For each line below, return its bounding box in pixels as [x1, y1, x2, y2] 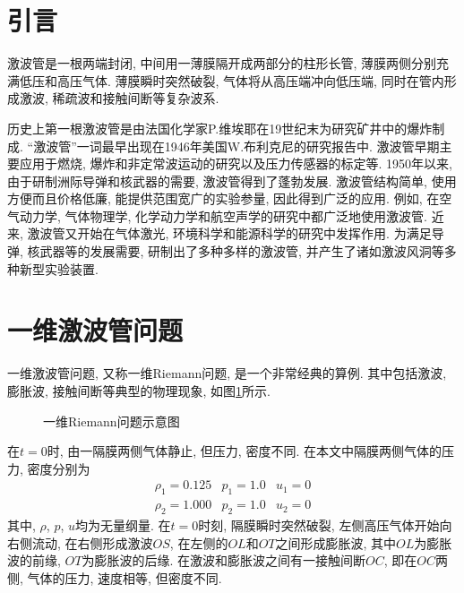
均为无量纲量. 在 [75, 516, 171, 534]
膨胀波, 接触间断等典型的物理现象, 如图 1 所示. [7, 381, 271, 400]
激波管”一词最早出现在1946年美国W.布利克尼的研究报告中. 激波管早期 [33, 136, 440, 155]
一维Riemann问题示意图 [43, 411, 180, 430]
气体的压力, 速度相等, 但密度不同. [27, 568, 222, 587]
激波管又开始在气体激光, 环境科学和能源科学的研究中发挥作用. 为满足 [27, 224, 432, 243]
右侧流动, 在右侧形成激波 [7, 533, 153, 552]
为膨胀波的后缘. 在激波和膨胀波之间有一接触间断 [82, 551, 365, 570]
